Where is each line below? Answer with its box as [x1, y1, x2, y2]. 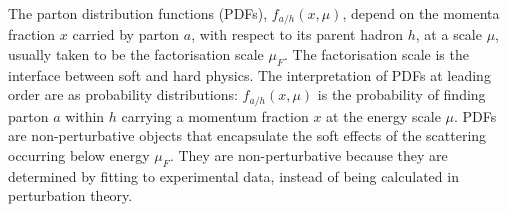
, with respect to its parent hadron [191, 24, 404, 45]
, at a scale [415, 24, 482, 45]
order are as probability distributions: [8, 84, 238, 105]
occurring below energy [8, 145, 150, 166]
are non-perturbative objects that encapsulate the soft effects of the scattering [8, 125, 487, 146]
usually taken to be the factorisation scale [8, 44, 264, 65]
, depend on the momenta [342, 3, 500, 23]
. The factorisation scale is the [283, 44, 469, 65]
